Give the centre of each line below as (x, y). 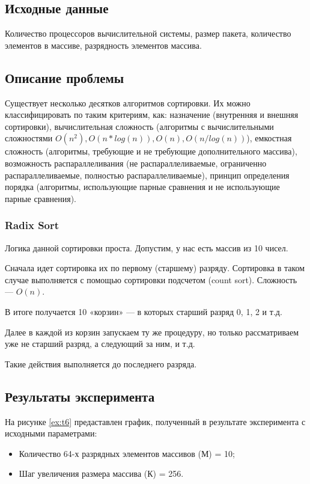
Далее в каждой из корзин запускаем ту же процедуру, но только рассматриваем (152, 332)
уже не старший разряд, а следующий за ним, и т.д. (100, 344)
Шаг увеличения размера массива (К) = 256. (101, 473)
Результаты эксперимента (80, 396)
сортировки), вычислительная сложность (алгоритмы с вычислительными (139, 126)
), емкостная (269, 138)
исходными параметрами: (51, 433)
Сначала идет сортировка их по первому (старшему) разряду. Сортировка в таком (155, 268)
